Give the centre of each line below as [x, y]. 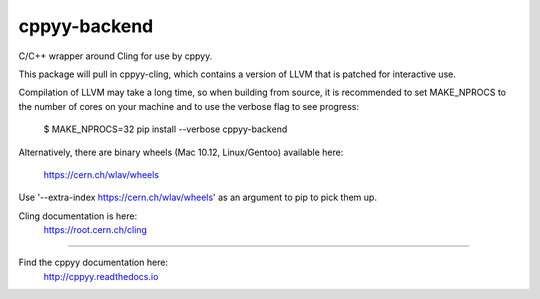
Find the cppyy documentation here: [93, 262]
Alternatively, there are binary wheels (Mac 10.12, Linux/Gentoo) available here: [181, 152]
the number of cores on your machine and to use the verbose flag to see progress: [189, 106]
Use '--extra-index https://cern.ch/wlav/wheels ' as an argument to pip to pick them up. [197, 197]
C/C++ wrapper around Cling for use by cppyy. [115, 56]
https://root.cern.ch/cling [95, 230]
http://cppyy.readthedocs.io [101, 276]
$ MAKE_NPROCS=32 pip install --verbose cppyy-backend [165, 129]
